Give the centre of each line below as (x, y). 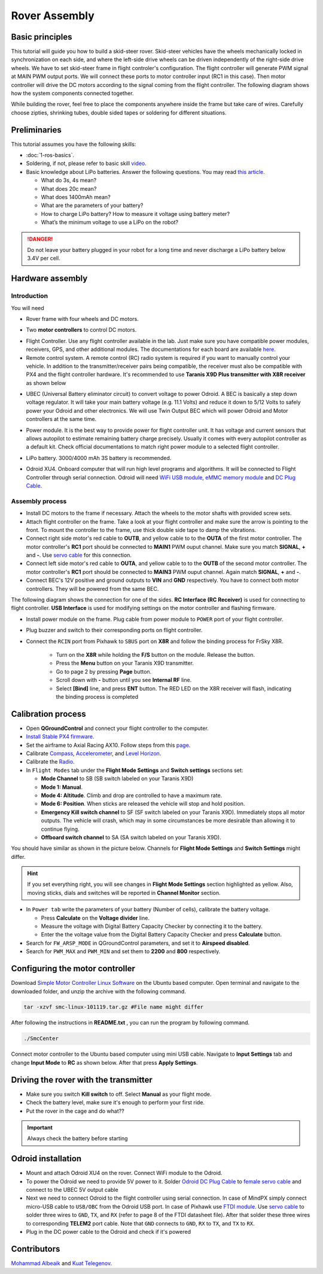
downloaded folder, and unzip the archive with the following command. (99, 991)
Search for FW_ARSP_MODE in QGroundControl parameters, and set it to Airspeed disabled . (138, 943)
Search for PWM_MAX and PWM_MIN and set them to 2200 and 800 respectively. (123, 951)
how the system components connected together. (72, 94)
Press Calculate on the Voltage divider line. (95, 918)
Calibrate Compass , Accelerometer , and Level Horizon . (94, 753)
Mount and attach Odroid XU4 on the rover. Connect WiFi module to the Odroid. (124, 1173)
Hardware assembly (49, 279)
